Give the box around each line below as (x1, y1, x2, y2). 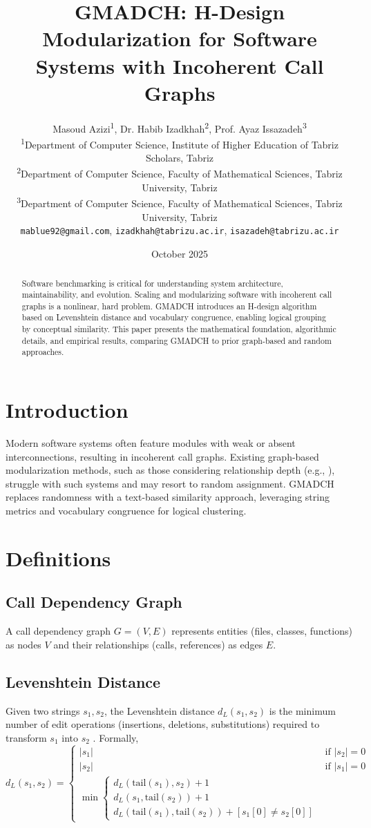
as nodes (6, 637, 41, 651)
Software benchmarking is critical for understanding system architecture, (21, 277, 283, 289)
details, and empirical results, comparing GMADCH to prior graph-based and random (21, 334, 332, 346)
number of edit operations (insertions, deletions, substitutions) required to (6, 717, 320, 731)
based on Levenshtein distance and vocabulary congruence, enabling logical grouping (21, 311, 326, 323)
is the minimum (269, 703, 336, 718)
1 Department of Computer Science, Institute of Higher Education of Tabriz (21, 135, 339, 151)
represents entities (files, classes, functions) (171, 624, 352, 638)
